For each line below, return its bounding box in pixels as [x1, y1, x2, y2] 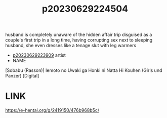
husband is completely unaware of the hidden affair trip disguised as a [5, 31, 152, 38]
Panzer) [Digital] [5, 73, 39, 79]
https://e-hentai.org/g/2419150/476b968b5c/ [5, 107, 100, 113]
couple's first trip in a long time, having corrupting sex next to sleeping [5, 37, 153, 43]
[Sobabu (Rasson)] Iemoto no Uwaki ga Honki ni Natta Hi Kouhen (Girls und [5, 67, 162, 73]
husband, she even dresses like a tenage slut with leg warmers [5, 43, 137, 49]
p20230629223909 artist [12, 52, 66, 58]
